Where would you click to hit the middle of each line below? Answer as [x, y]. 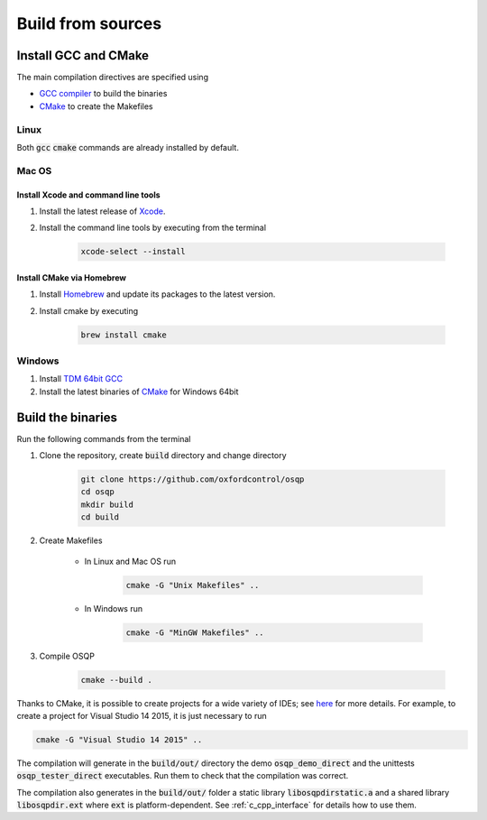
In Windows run [114, 608]
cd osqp [97, 492]
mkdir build [107, 504]
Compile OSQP [67, 656]
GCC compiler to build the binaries [103, 94]
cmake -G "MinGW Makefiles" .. [195, 632]
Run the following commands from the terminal [104, 438]
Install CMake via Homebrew [71, 277]
